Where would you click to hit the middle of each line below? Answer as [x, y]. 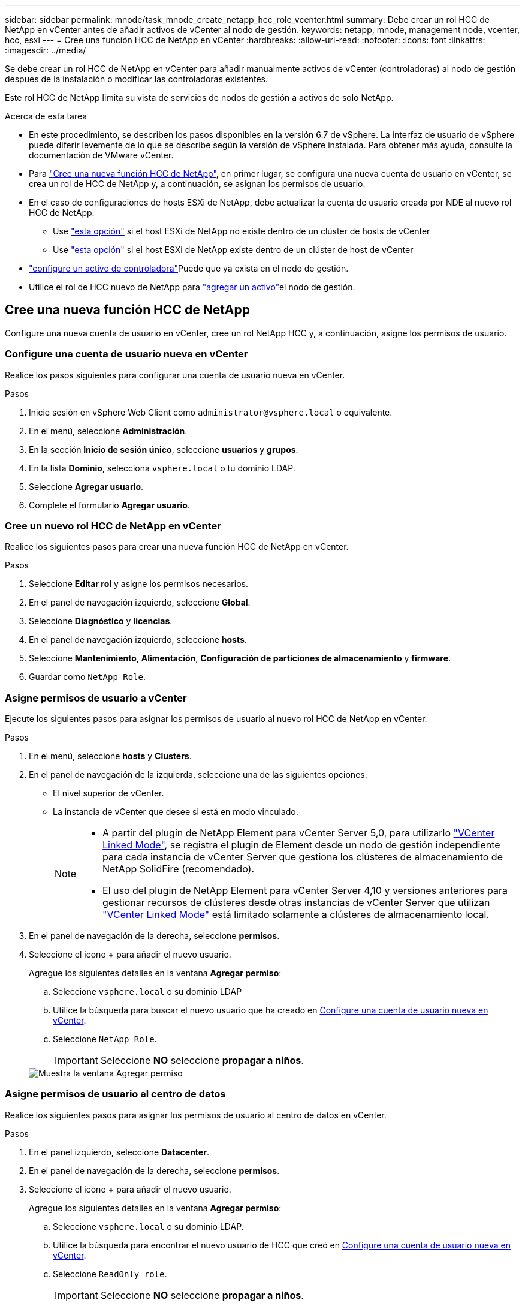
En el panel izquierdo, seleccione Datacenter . [119, 1152]
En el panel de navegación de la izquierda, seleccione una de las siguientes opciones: [198, 775]
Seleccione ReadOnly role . [110, 1274]
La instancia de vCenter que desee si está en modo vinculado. [176, 812]
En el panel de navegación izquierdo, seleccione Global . [140, 603]
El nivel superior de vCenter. [108, 793]
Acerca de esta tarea [46, 116]
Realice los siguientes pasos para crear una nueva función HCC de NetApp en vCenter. [177, 547]
